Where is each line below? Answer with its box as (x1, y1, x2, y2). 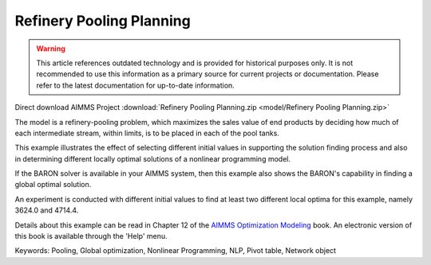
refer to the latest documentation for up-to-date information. (36, 80, 235, 90)
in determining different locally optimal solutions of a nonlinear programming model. (14, 154, 291, 163)
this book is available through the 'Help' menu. (14, 232, 168, 241)
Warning (36, 44, 65, 53)
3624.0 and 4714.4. (14, 205, 79, 215)
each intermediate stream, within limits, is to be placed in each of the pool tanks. (14, 128, 279, 138)
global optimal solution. (14, 180, 92, 189)
